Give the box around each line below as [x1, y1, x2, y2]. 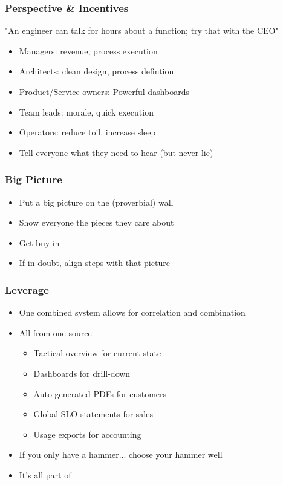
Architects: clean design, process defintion [19, 65, 174, 77]
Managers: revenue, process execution [19, 44, 158, 57]
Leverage [5, 282, 49, 297]
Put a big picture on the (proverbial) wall [19, 195, 174, 208]
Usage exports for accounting [33, 428, 141, 440]
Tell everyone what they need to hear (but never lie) [19, 146, 213, 158]
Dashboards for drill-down [33, 366, 131, 379]
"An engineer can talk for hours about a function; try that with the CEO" [5, 24, 279, 37]
